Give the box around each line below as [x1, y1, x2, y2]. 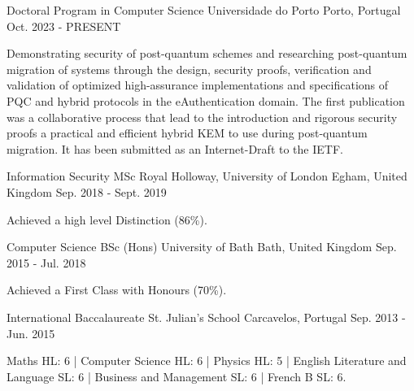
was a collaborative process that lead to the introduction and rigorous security [7, 108, 398, 125]
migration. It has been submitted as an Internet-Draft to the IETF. [7, 140, 343, 157]
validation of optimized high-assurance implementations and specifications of [7, 76, 389, 93]
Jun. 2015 [7, 324, 55, 341]
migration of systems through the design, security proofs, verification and [7, 60, 372, 77]
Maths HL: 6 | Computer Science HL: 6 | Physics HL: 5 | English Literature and [7, 352, 407, 369]
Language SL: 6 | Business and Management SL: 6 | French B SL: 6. [7, 367, 346, 384]
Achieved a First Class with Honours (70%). [7, 281, 227, 298]
